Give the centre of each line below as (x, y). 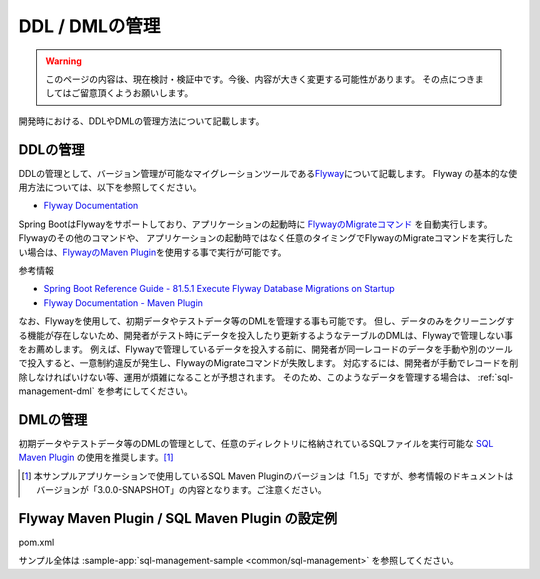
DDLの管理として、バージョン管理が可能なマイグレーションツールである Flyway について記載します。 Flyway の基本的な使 (268, 173)
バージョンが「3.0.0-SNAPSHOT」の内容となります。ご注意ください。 (181, 490)
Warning (63, 61)
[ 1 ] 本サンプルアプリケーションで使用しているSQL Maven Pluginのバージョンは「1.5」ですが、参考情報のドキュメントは (267, 476)
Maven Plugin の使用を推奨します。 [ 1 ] (96, 457)
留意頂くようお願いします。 (137, 93)
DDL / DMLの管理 (89, 26)
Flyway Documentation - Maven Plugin (123, 302)
